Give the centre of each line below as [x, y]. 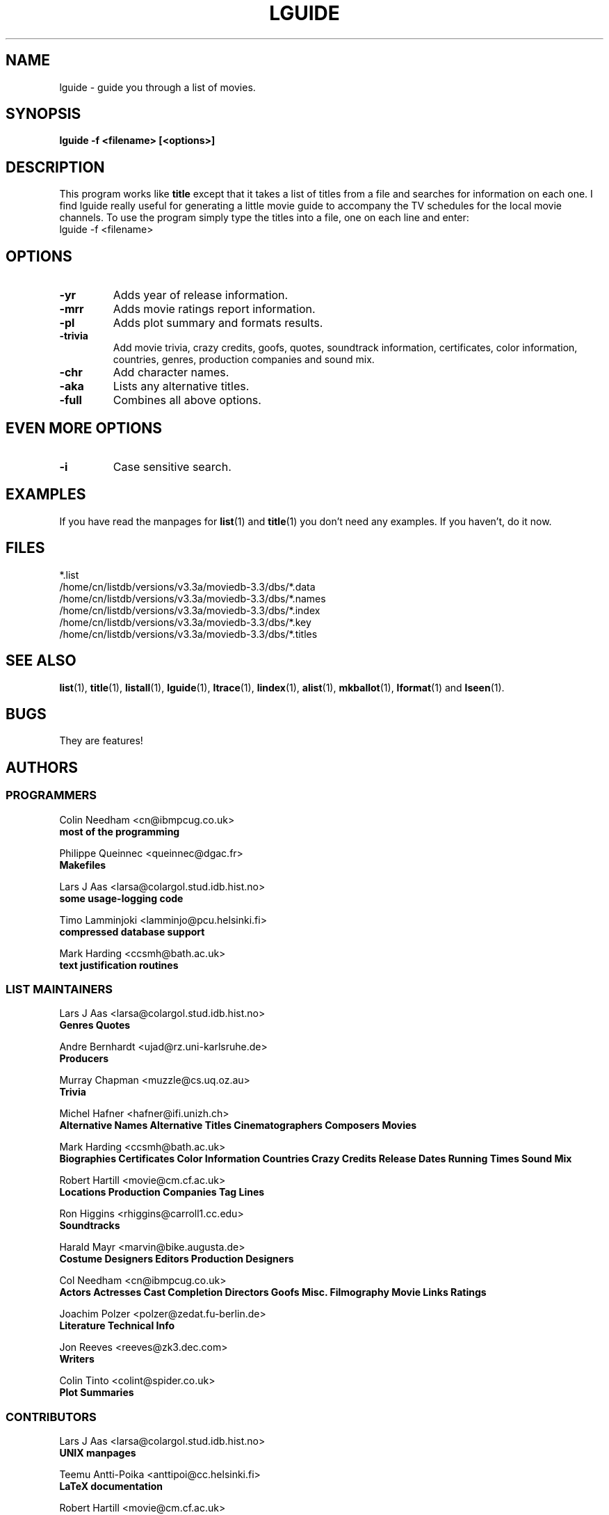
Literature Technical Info [117, 1326]
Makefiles [83, 865]
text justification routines [119, 965]
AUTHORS [42, 767]
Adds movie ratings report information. [214, 309]
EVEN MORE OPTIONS [84, 428]
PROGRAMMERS [51, 795]
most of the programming [120, 831]
